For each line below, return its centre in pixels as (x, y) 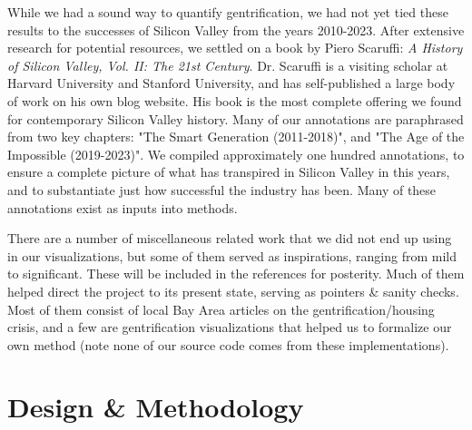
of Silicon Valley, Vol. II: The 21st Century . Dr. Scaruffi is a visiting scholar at (228, 65)
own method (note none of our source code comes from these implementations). (228, 344)
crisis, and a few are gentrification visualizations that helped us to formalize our (230, 327)
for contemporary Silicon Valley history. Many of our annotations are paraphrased (236, 118)
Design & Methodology (156, 407)
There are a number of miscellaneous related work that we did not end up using (230, 238)
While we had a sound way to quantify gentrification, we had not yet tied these (228, 12)
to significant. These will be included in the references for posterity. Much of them (236, 274)
